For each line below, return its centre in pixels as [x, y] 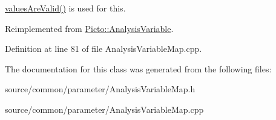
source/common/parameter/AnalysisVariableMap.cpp [104, 109]
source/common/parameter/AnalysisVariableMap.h [100, 89]
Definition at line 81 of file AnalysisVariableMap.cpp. [103, 49]
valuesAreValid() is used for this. [65, 8]
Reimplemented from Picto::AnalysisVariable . [89, 28]
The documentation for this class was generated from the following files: [138, 68]
